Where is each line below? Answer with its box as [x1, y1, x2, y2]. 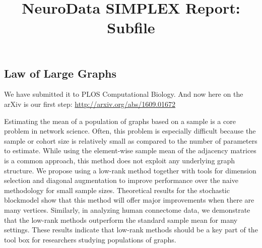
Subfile [107, 17, 155, 38]
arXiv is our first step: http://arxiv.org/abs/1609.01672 [4, 98, 176, 109]
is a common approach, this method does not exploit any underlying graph [4, 155, 235, 165]
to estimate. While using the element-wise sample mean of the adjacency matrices [4, 145, 256, 156]
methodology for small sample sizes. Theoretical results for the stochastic [4, 184, 230, 195]
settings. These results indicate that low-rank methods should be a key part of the [4, 224, 258, 235]
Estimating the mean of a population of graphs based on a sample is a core [4, 115, 236, 126]
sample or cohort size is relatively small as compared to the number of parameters [4, 135, 257, 146]
